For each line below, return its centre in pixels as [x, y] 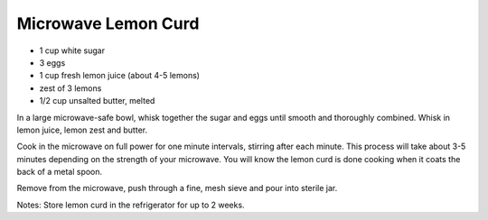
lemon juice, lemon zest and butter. [82, 130]
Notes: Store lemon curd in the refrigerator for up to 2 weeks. [131, 205]
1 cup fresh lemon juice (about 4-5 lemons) [120, 76]
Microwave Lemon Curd [108, 23]
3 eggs [52, 62]
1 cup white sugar [72, 50]
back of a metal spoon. [60, 172]
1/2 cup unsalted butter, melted [97, 101]
